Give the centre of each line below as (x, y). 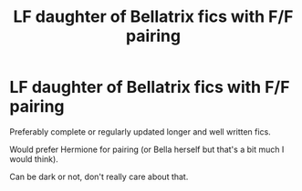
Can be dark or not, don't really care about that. (99, 176)
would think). (34, 159)
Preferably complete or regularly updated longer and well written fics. (140, 131)
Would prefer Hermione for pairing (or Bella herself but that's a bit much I (147, 149)
